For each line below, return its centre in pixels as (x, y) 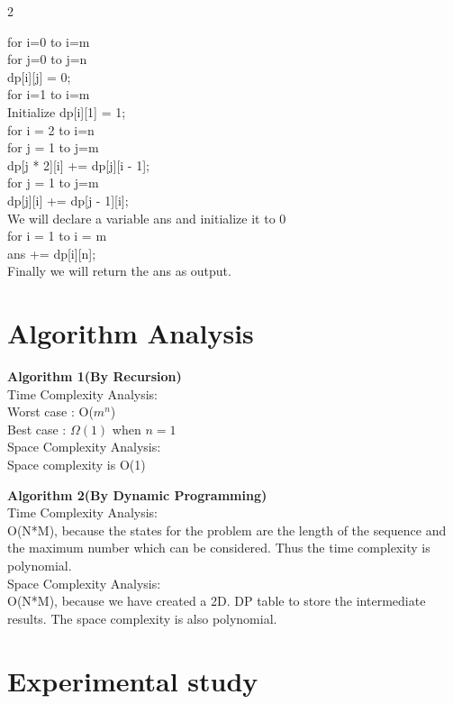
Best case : (37, 429)
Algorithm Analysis (131, 333)
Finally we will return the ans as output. (119, 271)
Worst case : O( (50, 411)
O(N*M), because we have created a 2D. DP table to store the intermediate (217, 601)
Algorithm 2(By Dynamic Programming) (137, 494)
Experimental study (133, 680)
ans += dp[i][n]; (52, 253)
